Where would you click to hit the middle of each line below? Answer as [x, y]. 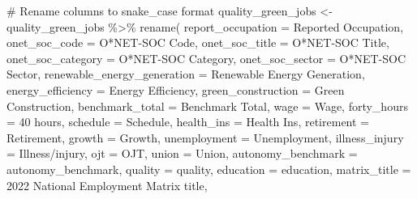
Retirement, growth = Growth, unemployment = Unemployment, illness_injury [205, 137]
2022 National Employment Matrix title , [107, 185]
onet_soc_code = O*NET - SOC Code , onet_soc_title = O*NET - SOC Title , [198, 42]
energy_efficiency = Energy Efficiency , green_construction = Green [176, 89]
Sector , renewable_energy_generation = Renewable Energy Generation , [186, 74]
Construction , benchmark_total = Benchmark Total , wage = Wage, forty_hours [207, 106]
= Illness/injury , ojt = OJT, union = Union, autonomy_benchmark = [182, 153]
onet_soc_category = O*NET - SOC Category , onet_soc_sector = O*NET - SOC [206, 58]
